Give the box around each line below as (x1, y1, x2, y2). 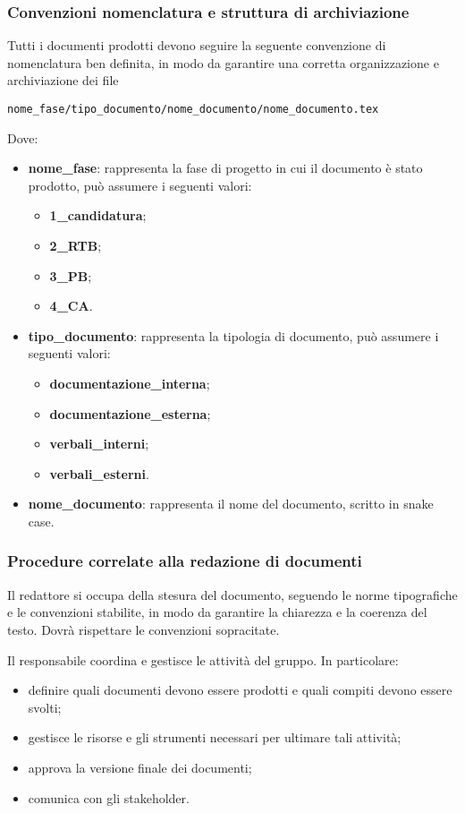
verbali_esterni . (49, 464, 149, 483)
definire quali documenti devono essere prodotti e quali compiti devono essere (28, 680, 452, 699)
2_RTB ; (49, 236, 102, 255)
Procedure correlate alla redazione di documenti (7, 550, 362, 572)
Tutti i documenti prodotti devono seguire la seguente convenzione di (7, 36, 386, 55)
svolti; (28, 697, 62, 716)
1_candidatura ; (49, 206, 147, 225)
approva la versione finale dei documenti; (28, 757, 252, 776)
